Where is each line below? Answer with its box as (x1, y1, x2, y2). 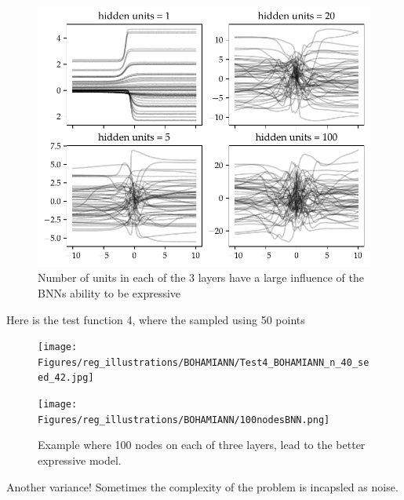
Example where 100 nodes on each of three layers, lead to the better (38, 436, 366, 453)
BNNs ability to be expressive (38, 284, 181, 301)
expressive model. (38, 452, 122, 468)
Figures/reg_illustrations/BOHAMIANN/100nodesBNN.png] (38, 414, 330, 425)
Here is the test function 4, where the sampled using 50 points (6, 311, 305, 327)
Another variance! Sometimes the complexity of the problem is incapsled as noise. (6, 478, 399, 495)
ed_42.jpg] (38, 372, 94, 384)
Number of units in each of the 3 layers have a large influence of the (38, 269, 364, 286)
